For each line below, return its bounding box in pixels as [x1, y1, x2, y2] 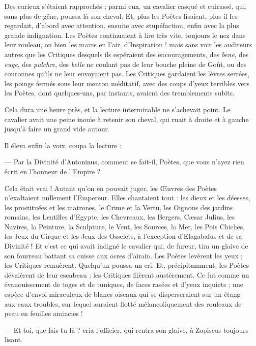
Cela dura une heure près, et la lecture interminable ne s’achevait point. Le [4, 104, 230, 114]
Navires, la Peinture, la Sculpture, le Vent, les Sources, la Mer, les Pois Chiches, [4, 221, 245, 231]
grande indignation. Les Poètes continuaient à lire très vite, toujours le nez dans [4, 30, 246, 40]
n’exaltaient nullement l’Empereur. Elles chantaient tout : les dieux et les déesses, [4, 192, 250, 203]
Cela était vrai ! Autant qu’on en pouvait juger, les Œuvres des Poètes [4, 183, 217, 193]
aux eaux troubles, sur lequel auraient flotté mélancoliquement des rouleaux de [4, 298, 242, 309]
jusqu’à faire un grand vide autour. [4, 124, 110, 134]
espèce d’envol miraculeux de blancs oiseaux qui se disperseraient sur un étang [4, 289, 241, 299]
